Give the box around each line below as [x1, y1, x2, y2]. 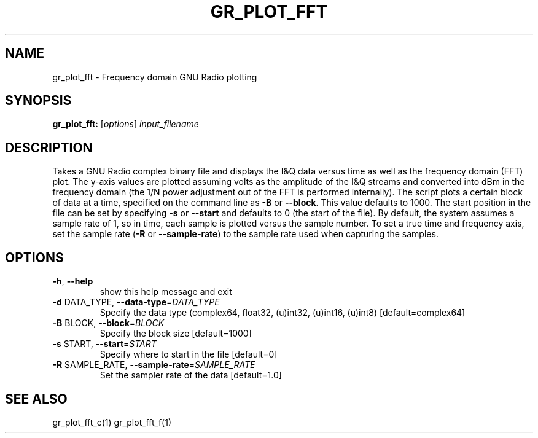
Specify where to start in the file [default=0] [99, 349, 278, 360]
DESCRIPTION [5, 139, 93, 155]
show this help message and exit [99, 286, 232, 297]
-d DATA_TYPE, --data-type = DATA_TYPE [52, 297, 220, 308]
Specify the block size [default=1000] [99, 328, 252, 339]
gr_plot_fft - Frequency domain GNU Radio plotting [52, 71, 257, 82]
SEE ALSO [5, 391, 68, 407]
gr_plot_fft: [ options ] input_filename [52, 119, 199, 130]
